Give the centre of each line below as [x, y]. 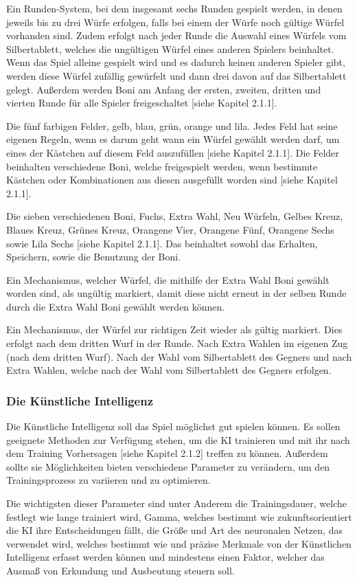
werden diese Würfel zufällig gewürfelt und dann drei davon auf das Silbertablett [176, 75]
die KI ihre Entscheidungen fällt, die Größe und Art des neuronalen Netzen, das [174, 530]
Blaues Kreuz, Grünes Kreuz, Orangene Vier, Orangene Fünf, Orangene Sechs [170, 229]
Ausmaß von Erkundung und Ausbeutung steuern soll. [120, 570]
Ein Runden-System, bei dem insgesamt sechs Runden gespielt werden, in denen [174, 8]
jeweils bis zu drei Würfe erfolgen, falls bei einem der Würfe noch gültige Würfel [175, 22]
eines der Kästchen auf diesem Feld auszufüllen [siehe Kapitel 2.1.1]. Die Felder [173, 152]
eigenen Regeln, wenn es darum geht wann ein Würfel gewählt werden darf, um [173, 139]
